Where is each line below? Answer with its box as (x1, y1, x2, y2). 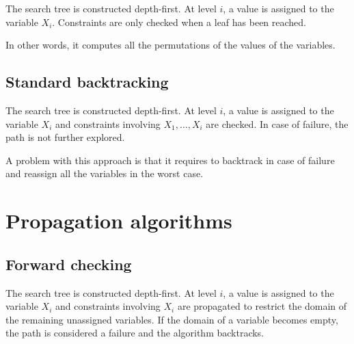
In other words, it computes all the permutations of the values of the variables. (5, 38, 336, 52)
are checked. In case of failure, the (206, 116, 349, 131)
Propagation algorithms (5, 207, 232, 235)
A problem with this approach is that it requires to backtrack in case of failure (5, 153, 335, 167)
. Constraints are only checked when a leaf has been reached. (52, 14, 307, 29)
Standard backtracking (5, 71, 169, 92)
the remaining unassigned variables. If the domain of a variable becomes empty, (5, 312, 338, 326)
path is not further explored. (5, 130, 125, 144)
